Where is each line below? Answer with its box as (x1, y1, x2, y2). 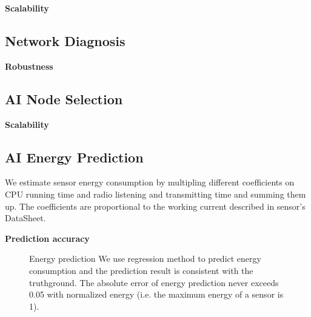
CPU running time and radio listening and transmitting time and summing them (5, 187, 306, 200)
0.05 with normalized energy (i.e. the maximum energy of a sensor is (29, 288, 284, 301)
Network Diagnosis (5, 31, 125, 50)
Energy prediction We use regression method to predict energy (29, 252, 261, 265)
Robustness (5, 59, 53, 72)
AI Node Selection (5, 89, 123, 108)
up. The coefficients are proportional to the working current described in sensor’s (5, 199, 306, 212)
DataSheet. (5, 212, 46, 224)
